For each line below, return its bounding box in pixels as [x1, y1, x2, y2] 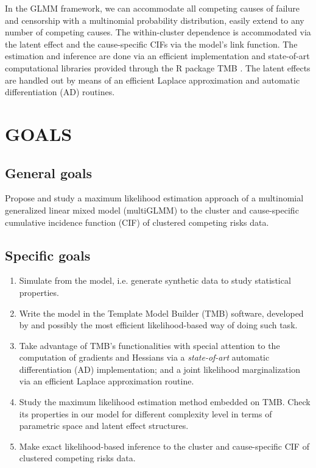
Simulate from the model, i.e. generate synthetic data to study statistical [19, 274, 291, 287]
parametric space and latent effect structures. [19, 419, 189, 432]
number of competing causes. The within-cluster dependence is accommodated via [5, 26, 311, 38]
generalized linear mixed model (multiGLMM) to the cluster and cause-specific [5, 203, 299, 216]
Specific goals [5, 245, 91, 264]
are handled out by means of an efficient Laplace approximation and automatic [5, 73, 300, 86]
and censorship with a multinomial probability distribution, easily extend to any [5, 13, 304, 26]
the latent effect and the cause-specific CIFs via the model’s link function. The [5, 37, 298, 50]
